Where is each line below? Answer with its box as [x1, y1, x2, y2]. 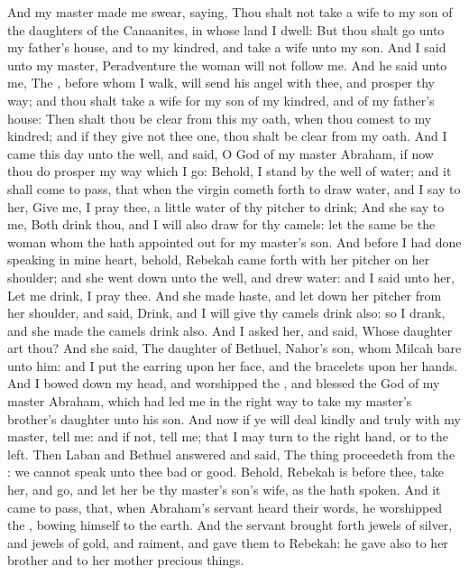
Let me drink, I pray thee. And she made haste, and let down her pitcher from [7, 285, 442, 304]
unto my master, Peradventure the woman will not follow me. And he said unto [7, 55, 447, 74]
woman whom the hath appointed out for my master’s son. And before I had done [7, 232, 462, 251]
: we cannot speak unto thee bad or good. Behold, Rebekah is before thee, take [7, 462, 444, 481]
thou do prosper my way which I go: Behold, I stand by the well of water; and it [7, 162, 452, 181]
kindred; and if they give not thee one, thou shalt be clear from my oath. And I [7, 126, 447, 145]
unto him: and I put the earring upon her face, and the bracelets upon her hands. [7, 356, 458, 375]
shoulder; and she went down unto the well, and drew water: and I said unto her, [7, 267, 455, 286]
